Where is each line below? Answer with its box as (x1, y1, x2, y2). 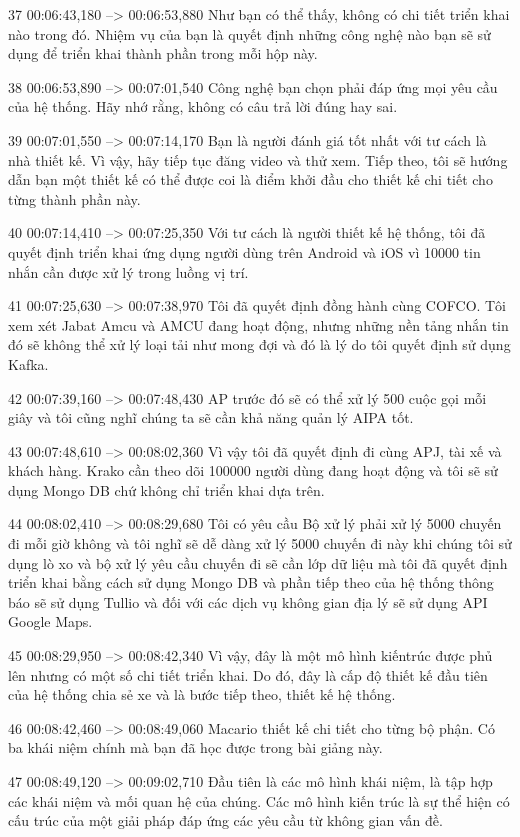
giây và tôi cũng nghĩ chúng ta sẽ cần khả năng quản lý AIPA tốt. (8, 407, 414, 428)
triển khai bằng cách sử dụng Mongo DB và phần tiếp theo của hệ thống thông (8, 572, 494, 593)
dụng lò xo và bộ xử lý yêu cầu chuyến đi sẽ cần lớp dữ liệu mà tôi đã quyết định (8, 552, 508, 573)
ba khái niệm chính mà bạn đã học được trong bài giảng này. (8, 737, 383, 758)
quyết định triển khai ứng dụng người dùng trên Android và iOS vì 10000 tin (8, 241, 481, 262)
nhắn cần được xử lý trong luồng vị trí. (8, 261, 249, 282)
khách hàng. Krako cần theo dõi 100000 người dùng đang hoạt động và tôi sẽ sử (8, 460, 498, 481)
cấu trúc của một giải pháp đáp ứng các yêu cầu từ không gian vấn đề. (8, 810, 443, 831)
